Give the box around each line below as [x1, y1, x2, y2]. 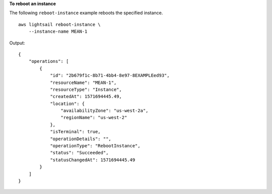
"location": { [50, 101, 85, 107]
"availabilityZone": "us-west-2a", [60, 108, 149, 114]
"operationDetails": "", [50, 136, 112, 142]
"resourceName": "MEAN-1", [50, 79, 117, 85]
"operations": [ [28, 58, 69, 64]
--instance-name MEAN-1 [28, 29, 88, 35]
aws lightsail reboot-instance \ [18, 22, 101, 27]
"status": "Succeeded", [50, 150, 109, 156]
